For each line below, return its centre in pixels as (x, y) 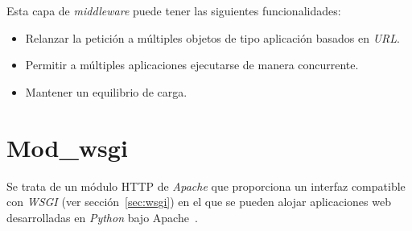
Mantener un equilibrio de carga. (106, 91)
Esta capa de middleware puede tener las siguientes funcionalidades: (174, 10)
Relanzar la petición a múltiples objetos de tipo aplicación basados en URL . (212, 37)
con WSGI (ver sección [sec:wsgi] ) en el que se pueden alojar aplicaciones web (199, 202)
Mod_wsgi (67, 147)
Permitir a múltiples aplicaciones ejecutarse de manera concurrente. (192, 65)
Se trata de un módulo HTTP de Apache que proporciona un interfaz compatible (206, 186)
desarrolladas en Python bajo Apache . (102, 217)
